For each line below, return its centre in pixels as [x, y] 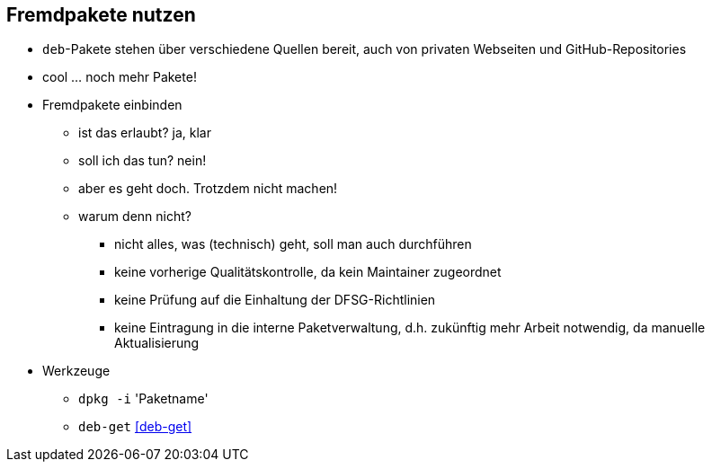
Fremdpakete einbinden [112, 105]
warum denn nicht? [135, 217]
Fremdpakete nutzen [101, 15]
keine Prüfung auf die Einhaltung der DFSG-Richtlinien [275, 300]
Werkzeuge [76, 371]
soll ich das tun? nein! [142, 161]
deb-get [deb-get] [135, 427]
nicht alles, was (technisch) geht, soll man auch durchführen [293, 244]
